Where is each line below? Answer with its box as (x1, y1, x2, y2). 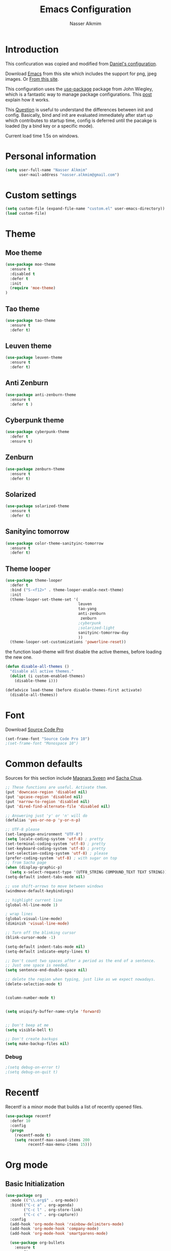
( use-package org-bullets (10, 1240, 65, 1245)
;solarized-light (78, 625, 115, 631)
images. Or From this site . (5, 76, 60, 82)
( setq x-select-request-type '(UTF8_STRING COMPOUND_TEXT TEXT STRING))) (10, 870, 169, 875)
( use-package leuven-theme (5, 355, 63, 360)
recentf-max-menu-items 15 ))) (27, 1142, 93, 1147)
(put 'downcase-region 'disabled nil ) (5, 790, 88, 795)
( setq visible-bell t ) (5, 1027, 53, 1033)
